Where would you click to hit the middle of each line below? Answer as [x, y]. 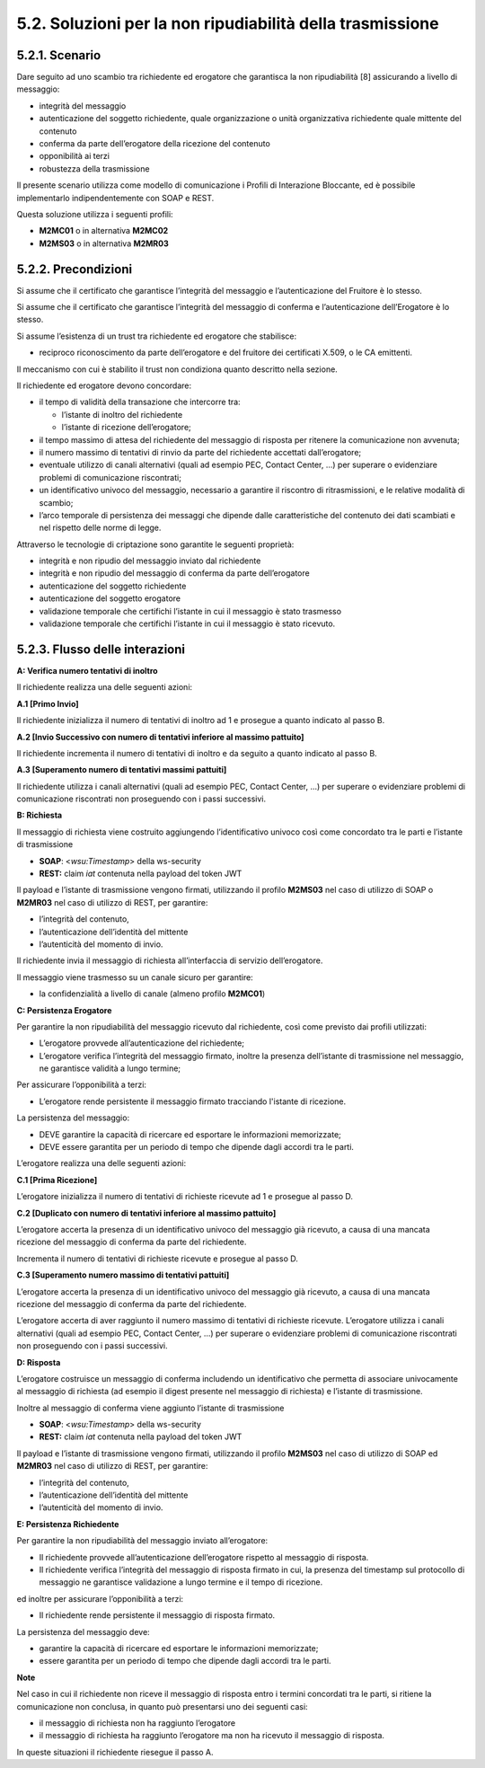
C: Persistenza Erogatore [64, 1010]
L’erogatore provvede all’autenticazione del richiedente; [142, 1043]
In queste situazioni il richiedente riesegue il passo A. [115, 1752]
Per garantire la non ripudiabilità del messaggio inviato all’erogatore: [142, 1541]
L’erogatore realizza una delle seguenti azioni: [101, 1163]
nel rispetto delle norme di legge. [100, 528]
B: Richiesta [40, 815]
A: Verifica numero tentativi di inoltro [87, 670]
